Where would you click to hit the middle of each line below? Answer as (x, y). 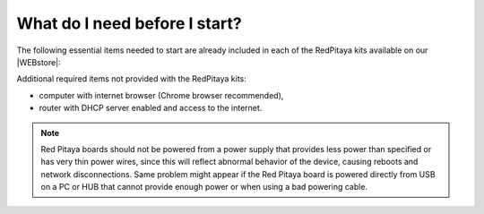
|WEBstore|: (39, 62)
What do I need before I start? (129, 23)
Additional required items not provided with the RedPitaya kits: (131, 79)
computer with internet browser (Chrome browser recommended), (161, 95)
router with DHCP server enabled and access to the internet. (151, 108)
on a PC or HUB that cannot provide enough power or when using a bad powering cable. (204, 187)
